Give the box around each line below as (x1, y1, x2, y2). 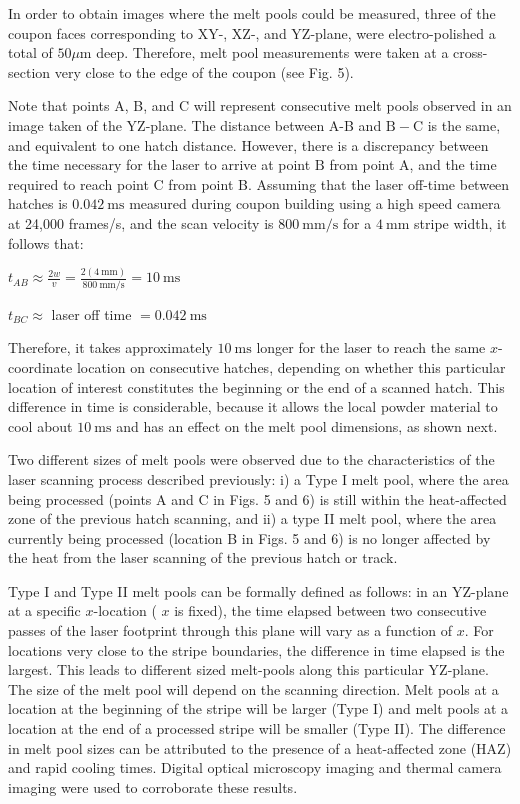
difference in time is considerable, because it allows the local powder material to (8, 396, 498, 417)
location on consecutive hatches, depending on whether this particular (76, 356, 506, 377)
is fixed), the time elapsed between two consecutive (174, 600, 487, 621)
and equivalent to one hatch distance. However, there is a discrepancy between (8, 134, 489, 155)
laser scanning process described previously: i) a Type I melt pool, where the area (8, 468, 509, 489)
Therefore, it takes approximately (8, 337, 213, 358)
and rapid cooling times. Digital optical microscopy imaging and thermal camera (8, 757, 502, 778)
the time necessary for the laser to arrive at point (8, 154, 311, 175)
